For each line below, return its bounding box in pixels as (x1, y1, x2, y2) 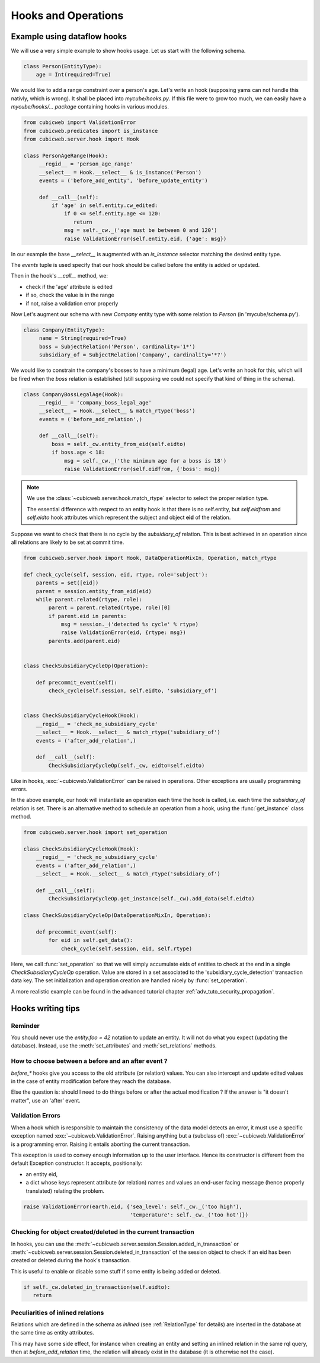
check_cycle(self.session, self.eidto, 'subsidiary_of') (48, 687, 217, 694)
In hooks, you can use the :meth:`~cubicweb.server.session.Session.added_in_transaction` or (11, 1240, 239, 1247)
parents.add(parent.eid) (48, 638, 121, 644)
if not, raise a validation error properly (25, 300, 119, 307)
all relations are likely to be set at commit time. (11, 539, 124, 546)
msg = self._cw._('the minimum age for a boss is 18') (64, 457, 227, 464)
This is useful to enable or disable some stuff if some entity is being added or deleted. (11, 1268, 221, 1275)
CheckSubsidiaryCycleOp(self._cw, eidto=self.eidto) (48, 762, 205, 769)
